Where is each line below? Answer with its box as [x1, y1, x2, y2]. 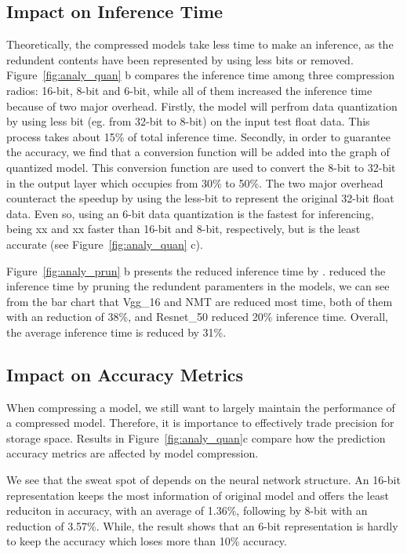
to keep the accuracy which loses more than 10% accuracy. [6, 533, 287, 549]
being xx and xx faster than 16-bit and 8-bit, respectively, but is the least [6, 221, 361, 237]
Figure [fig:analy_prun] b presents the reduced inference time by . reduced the [6, 262, 386, 279]
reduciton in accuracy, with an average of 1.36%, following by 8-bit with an [6, 502, 368, 519]
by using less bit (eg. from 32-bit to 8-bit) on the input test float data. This [6, 113, 370, 129]
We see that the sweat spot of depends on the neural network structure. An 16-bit [6, 472, 401, 488]
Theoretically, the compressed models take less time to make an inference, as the [6, 36, 394, 53]
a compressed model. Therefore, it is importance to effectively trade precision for [6, 414, 394, 431]
